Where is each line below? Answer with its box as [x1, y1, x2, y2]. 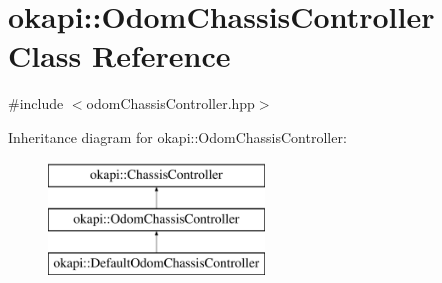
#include [8, 93, 64, 114]
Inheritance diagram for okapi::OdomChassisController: [8, 126, 347, 147]
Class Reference [8, 35, 231, 76]
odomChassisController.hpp [86, 93, 255, 114]
